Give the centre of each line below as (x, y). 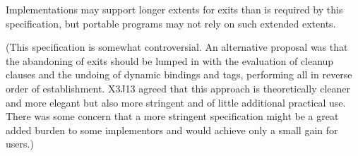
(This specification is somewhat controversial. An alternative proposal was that (177, 47)
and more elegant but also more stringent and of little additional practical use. (176, 102)
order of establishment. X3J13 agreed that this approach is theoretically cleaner (178, 88)
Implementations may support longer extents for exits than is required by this (174, 9)
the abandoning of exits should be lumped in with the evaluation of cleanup (170, 60)
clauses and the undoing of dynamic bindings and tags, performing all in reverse (179, 74)
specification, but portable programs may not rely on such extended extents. (171, 23)
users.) (20, 144)
